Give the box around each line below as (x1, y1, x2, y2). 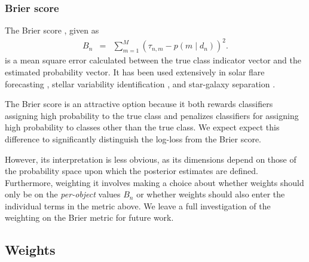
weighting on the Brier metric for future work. (5, 211, 174, 224)
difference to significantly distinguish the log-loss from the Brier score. (5, 132, 262, 145)
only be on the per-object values (5, 188, 121, 200)
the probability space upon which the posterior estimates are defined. (5, 164, 258, 177)
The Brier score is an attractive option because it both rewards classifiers (5, 98, 273, 110)
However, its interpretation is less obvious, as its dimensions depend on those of (5, 153, 296, 165)
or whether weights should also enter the (136, 188, 285, 200)
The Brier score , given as (5, 24, 99, 36)
